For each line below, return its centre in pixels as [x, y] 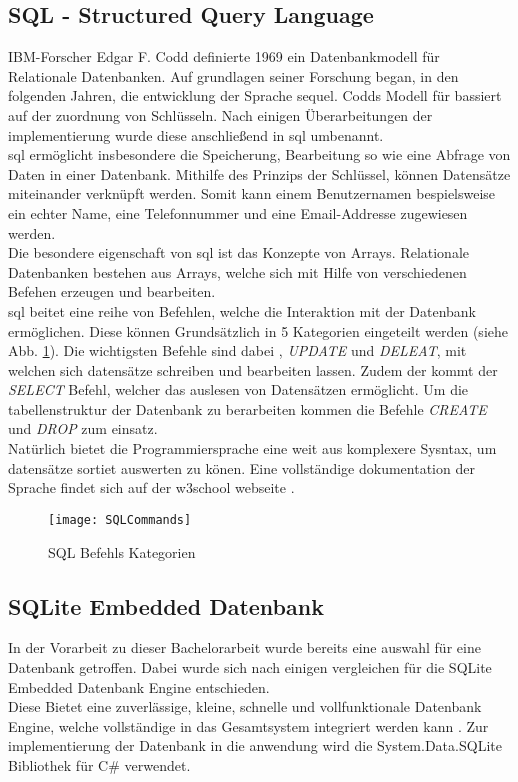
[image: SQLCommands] [120, 519]
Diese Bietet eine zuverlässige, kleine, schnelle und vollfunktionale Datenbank [245, 706]
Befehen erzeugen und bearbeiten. [112, 291]
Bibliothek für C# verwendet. [99, 764]
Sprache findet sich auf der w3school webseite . [151, 487]
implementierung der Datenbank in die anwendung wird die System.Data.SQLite [255, 745]
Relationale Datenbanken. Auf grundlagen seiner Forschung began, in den [233, 75]
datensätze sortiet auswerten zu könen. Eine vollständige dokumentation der [241, 467]
